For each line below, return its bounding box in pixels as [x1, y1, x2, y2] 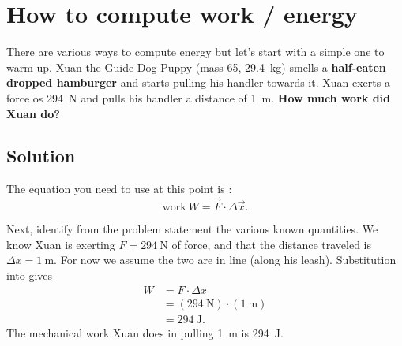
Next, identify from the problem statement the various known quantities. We [6, 221, 378, 237]
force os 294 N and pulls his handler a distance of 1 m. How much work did [6, 89, 390, 106]
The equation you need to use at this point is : [6, 180, 232, 197]
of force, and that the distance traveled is [171, 236, 371, 252]
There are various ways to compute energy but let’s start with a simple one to [6, 43, 385, 60]
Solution [6, 143, 76, 168]
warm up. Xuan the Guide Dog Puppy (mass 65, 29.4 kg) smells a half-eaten [6, 58, 386, 75]
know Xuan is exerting [6, 236, 115, 252]
